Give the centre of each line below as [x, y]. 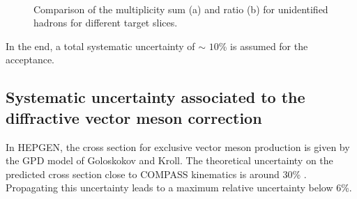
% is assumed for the [263, 46]
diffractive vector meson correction [134, 117]
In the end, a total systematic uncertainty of [100, 46]
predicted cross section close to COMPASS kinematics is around [143, 174]
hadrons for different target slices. [106, 23]
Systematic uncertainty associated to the [155, 97]
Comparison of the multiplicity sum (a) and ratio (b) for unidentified [181, 9]
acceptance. [30, 59]
